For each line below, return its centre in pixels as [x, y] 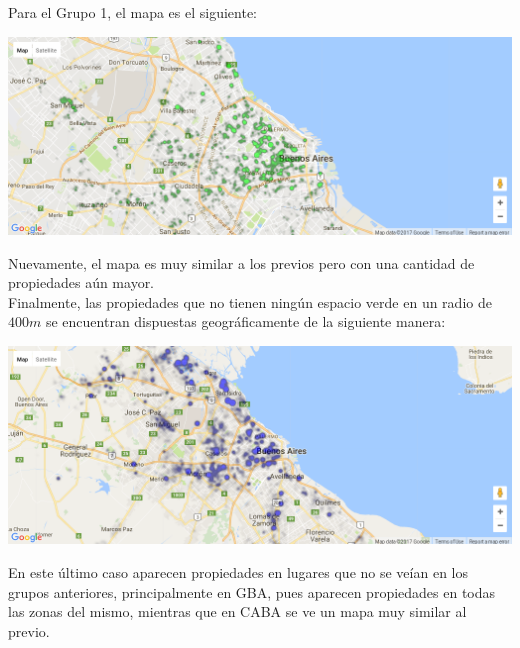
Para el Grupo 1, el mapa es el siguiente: [133, 12]
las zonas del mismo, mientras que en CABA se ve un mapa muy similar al [237, 611]
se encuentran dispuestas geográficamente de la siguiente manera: [245, 321]
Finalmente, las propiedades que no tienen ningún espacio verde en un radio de [250, 301]
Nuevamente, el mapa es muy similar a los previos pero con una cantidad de [241, 262]
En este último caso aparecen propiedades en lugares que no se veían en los [238, 572]
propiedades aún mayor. [81, 282]
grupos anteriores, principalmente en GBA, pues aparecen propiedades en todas [252, 591]
